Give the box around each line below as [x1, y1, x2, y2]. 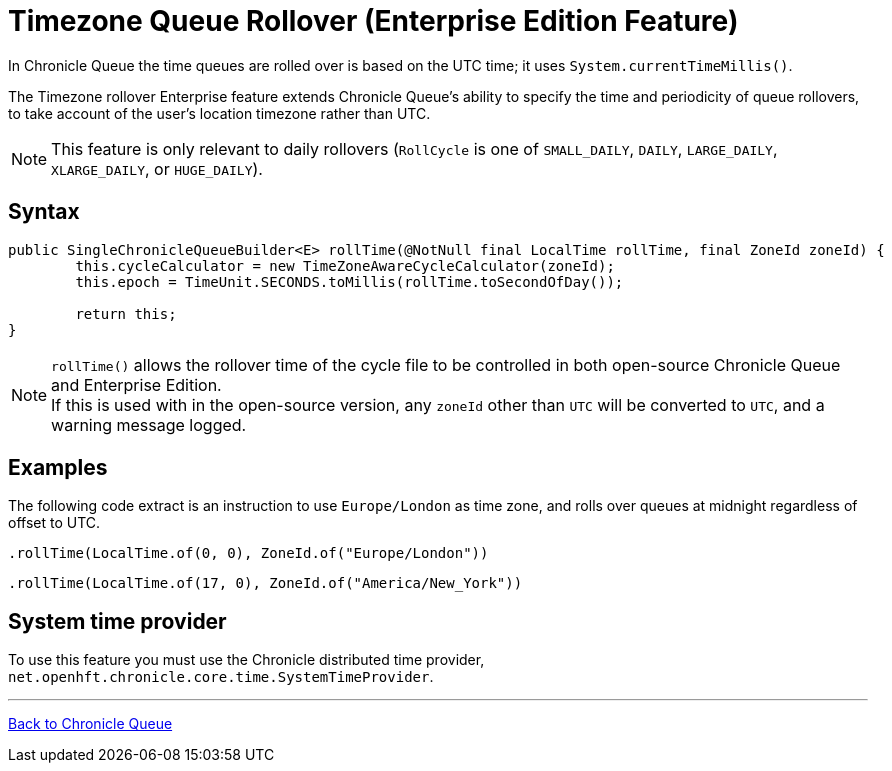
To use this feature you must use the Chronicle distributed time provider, [8, 651, 485, 669]
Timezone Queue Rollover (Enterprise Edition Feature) [8, 4, 739, 38]
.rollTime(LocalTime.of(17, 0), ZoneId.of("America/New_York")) [8, 575, 523, 592]
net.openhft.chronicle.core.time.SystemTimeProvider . [8, 668, 434, 686]
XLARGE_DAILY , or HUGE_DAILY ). [51, 158, 263, 179]
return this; [75, 305, 177, 322]
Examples [8, 455, 108, 481]
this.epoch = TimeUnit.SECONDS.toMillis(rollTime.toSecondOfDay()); [75, 273, 624, 290]
